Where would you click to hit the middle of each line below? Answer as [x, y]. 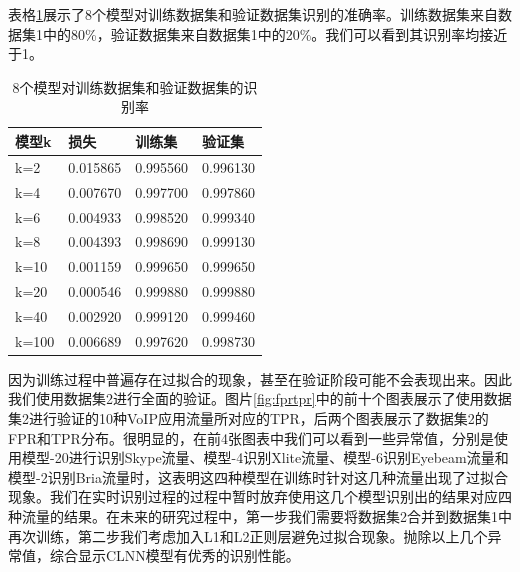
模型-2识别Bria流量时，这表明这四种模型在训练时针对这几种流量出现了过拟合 [258, 476]
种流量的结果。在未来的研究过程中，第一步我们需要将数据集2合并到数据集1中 [260, 515]
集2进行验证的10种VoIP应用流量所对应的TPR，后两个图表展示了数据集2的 [248, 418]
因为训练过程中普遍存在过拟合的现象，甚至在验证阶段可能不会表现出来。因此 [260, 378]
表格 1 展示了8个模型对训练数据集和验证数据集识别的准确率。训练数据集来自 [253, 14]
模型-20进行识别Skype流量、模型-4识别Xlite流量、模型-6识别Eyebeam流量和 [265, 457]
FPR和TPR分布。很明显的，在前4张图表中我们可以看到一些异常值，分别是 [251, 437]
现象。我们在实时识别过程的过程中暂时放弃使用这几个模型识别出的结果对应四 [260, 496]
